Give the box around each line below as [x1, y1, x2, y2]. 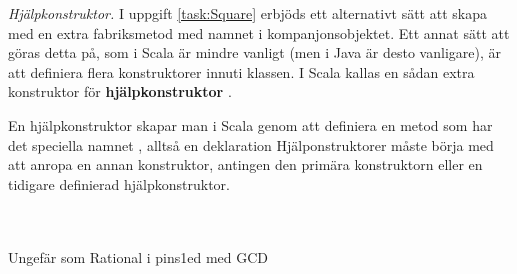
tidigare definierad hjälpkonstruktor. [8, 173, 230, 194]
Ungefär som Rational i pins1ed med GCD [8, 246, 269, 267]
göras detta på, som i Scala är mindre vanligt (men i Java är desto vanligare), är [8, 42, 501, 63]
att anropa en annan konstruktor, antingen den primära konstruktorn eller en [8, 154, 483, 175]
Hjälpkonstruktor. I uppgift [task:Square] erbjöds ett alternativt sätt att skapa [8, 3, 487, 23]
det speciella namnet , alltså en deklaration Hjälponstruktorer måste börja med [8, 134, 494, 155]
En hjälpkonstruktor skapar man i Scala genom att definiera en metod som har [8, 114, 493, 135]
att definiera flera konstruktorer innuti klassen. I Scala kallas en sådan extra [8, 61, 475, 82]
